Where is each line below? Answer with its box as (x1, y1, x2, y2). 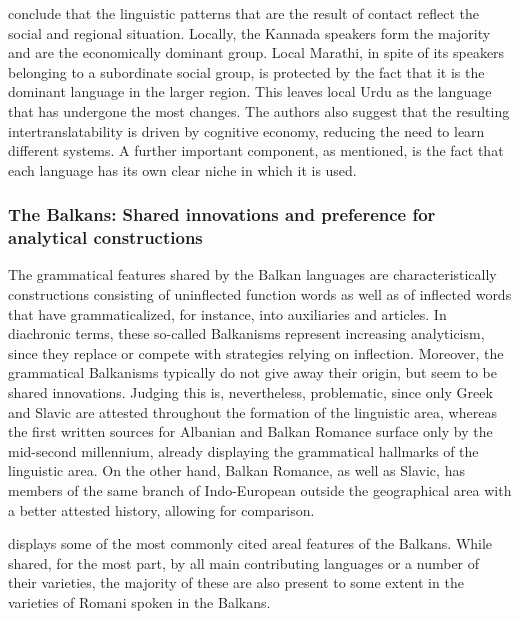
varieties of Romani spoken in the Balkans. (8, 591, 271, 612)
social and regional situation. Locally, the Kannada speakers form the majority (8, 22, 491, 43)
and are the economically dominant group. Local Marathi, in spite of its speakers (8, 42, 505, 63)
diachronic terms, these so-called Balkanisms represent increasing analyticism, (8, 323, 485, 344)
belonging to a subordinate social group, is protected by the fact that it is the (8, 61, 485, 82)
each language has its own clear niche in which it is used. (8, 159, 357, 180)
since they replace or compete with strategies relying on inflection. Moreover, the (8, 342, 504, 363)
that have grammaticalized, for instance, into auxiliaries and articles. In (8, 303, 447, 324)
